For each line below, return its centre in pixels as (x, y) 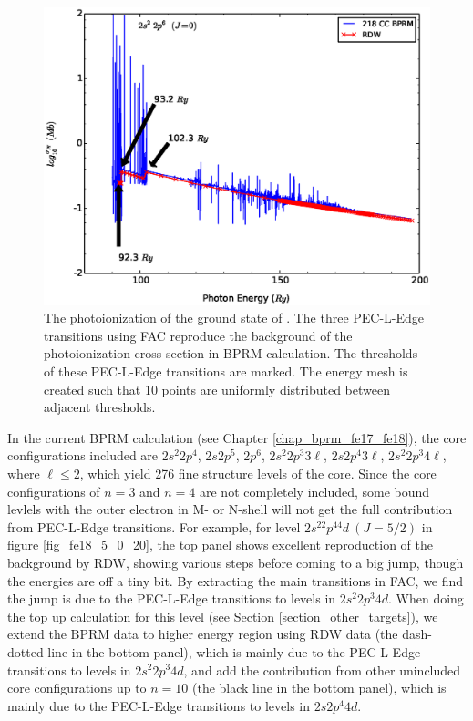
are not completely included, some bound (315, 491)
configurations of (54, 491)
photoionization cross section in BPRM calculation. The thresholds (231, 353)
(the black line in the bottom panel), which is (319, 688)
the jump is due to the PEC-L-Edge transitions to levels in (172, 598)
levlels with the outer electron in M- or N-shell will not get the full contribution (230, 509)
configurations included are (83, 455)
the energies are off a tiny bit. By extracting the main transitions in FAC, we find (236, 580)
